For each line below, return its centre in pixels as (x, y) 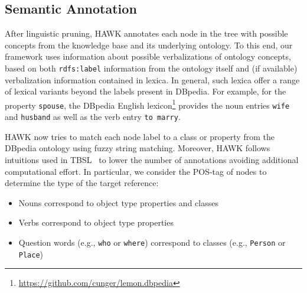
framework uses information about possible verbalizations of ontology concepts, (148, 56)
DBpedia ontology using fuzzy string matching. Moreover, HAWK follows (138, 148)
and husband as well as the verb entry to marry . (93, 117)
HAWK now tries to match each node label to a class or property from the (140, 136)
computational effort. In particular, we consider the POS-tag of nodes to (136, 171)
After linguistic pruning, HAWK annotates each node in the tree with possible (146, 33)
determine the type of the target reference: (82, 183)
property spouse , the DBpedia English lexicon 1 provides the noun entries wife (147, 104)
